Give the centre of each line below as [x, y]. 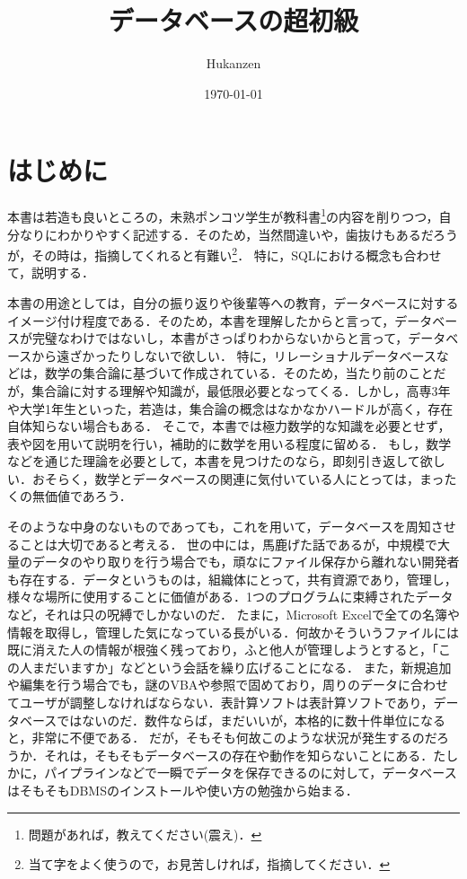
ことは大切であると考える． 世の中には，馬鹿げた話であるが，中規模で [229, 544]
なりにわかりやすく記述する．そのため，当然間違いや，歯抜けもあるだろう [238, 234]
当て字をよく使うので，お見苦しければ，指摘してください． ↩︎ [209, 864]
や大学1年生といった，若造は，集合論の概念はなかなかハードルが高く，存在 [230, 408]
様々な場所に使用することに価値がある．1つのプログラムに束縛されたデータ [230, 597]
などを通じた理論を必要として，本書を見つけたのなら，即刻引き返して [214, 461]
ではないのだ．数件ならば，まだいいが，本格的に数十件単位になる [251, 720]
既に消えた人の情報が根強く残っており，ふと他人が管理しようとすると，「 [223, 650]
